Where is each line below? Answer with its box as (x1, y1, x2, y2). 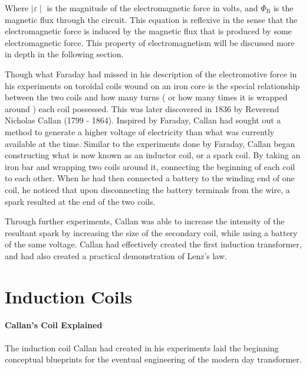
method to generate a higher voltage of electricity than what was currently (5, 125, 275, 138)
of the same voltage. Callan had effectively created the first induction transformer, (5, 238, 302, 250)
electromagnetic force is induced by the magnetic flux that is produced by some (5, 25, 292, 37)
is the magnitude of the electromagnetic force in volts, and (47, 2, 258, 14)
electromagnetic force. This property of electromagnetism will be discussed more (5, 36, 295, 48)
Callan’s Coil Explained (5, 319, 103, 331)
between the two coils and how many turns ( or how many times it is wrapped (5, 91, 288, 103)
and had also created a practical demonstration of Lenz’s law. (5, 249, 227, 262)
